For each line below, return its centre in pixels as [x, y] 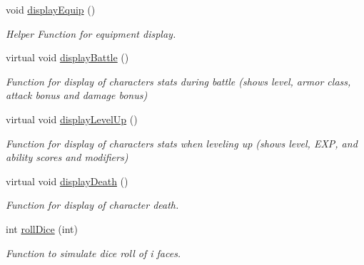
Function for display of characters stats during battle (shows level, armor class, [178, 81]
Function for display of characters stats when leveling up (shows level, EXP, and [182, 143]
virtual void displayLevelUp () [72, 119]
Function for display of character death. [92, 205]
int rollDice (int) [42, 228]
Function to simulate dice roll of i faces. [93, 253]
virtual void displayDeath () [67, 181]
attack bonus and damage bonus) [77, 95]
